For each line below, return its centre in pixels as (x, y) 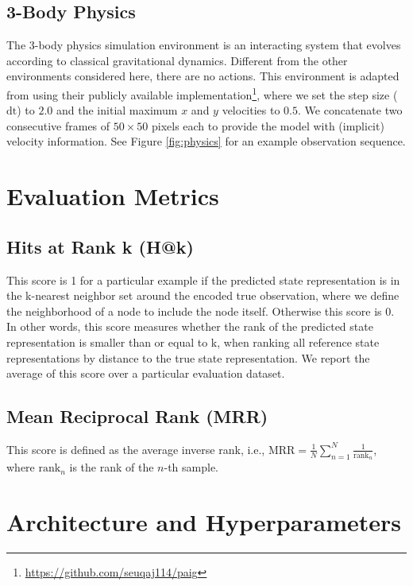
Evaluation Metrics (113, 196)
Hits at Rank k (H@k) (100, 246)
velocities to (251, 110)
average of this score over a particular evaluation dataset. (146, 373)
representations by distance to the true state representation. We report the (188, 357)
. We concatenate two (350, 110)
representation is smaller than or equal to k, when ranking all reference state (193, 342)
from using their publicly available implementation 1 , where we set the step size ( (202, 93)
